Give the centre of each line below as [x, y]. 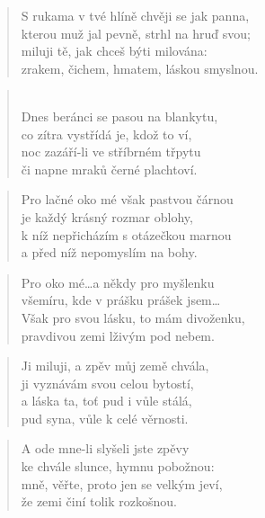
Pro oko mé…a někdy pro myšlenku [118, 282]
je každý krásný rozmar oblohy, [107, 216]
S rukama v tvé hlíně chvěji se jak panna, [135, 15]
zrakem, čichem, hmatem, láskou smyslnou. [140, 68]
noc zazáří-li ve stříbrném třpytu [111, 152]
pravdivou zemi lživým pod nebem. [118, 335]
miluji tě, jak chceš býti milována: [114, 51]
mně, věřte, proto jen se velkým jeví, [122, 483]
